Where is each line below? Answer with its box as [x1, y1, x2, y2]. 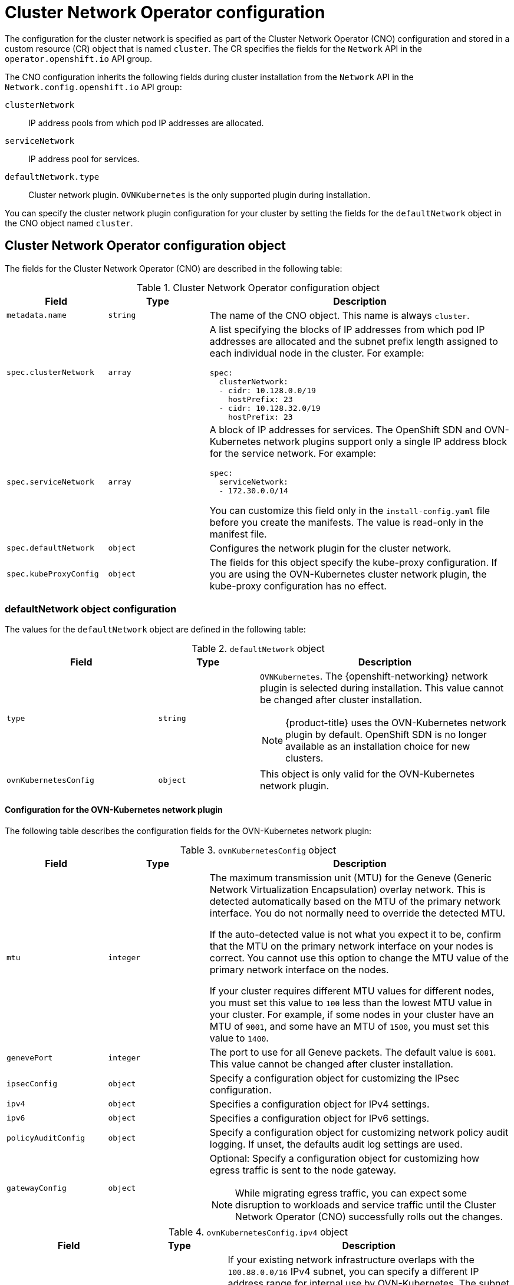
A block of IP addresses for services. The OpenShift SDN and [209, 423, 482, 436]
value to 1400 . [209, 1032, 269, 1044]
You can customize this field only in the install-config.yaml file [209, 504, 490, 516]
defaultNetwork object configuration [5, 602, 177, 615]
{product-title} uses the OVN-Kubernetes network [285, 717, 507, 729]
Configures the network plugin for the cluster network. [209, 542, 452, 554]
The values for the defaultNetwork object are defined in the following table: [5, 624, 306, 635]
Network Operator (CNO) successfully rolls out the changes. [235, 1210, 503, 1223]
